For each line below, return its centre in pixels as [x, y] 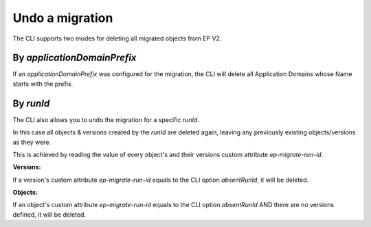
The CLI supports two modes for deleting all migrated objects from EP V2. [117, 38]
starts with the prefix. [43, 84]
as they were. [32, 142]
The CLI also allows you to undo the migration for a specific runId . [106, 119]
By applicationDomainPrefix [75, 58]
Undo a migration [63, 18]
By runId [31, 103]
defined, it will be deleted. [49, 214]
